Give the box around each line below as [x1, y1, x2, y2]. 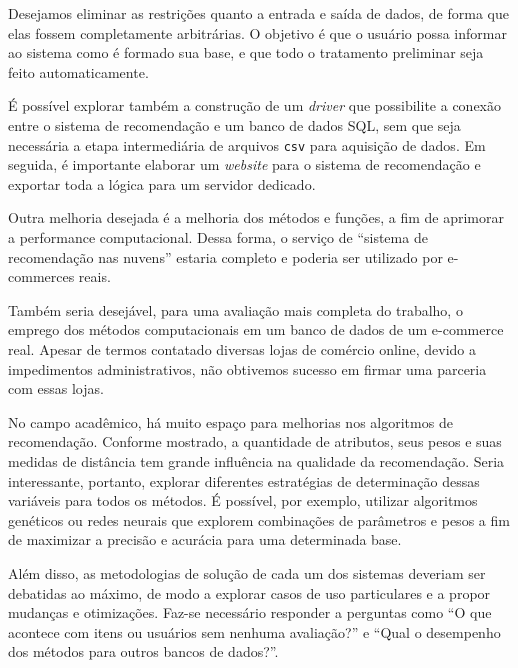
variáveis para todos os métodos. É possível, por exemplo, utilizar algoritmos [8, 490, 478, 511]
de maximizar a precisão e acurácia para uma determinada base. [8, 529, 402, 550]
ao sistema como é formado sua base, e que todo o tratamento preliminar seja [8, 42, 484, 63]
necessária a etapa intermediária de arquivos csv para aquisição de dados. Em [8, 134, 486, 155]
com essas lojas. [8, 378, 104, 399]
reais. [78, 266, 111, 287]
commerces [8, 266, 75, 287]
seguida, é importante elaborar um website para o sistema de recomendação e [8, 154, 481, 175]
